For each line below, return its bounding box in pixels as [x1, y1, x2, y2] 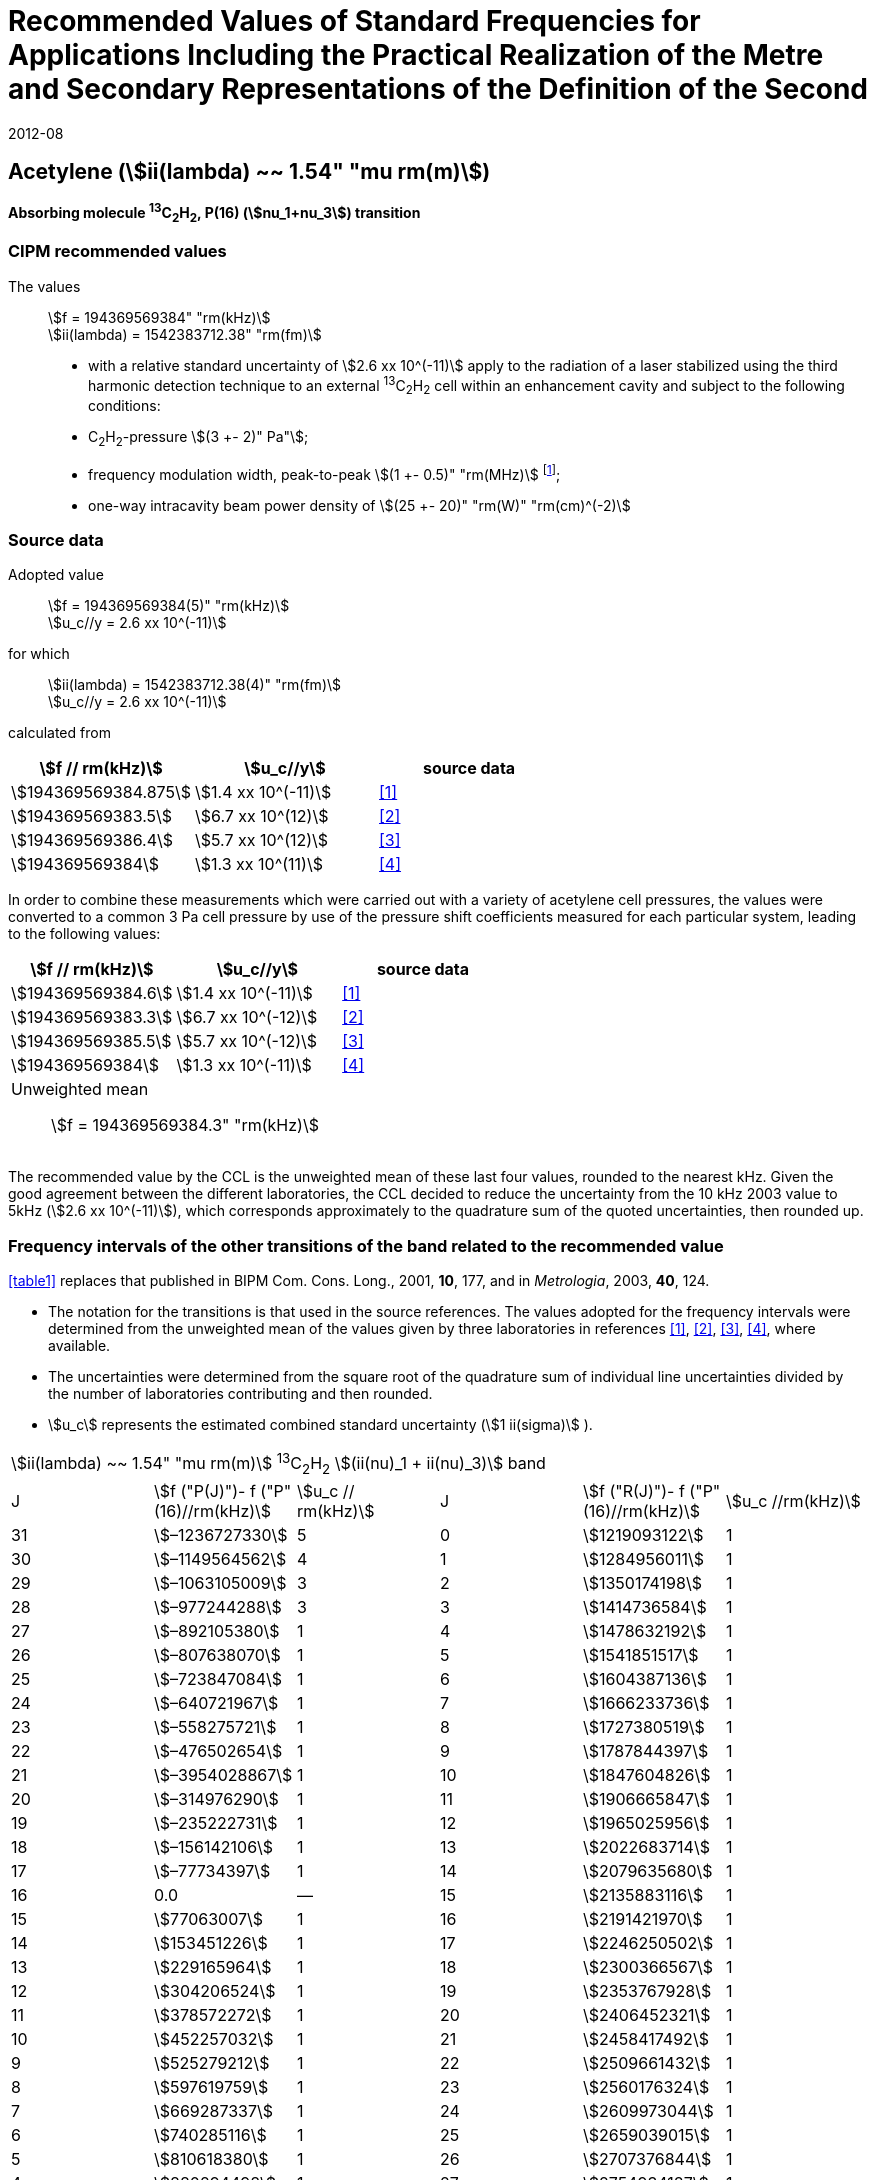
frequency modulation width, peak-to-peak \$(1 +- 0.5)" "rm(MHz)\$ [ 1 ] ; [88, 463, 561, 483]
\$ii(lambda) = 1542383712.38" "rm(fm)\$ [48, 325, 322, 343]
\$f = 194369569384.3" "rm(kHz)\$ [51, 1115, 319, 1136]
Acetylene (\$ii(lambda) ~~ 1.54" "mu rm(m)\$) [8, 159, 491, 185]
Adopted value [8, 566, 104, 584]
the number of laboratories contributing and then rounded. [48, 1385, 433, 1403]
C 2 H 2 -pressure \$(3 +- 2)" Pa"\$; [88, 428, 309, 450]
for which [8, 645, 70, 663]
